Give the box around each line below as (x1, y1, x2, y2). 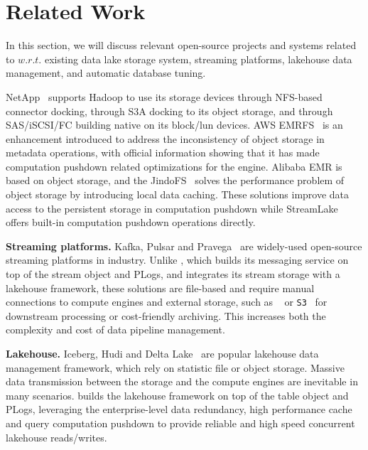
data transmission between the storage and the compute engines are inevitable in (6, 374, 358, 389)
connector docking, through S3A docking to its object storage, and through (6, 103, 333, 118)
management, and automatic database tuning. (6, 65, 206, 80)
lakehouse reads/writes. (6, 429, 107, 444)
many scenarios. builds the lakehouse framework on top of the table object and (6, 387, 349, 402)
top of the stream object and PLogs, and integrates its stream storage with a (6, 267, 340, 282)
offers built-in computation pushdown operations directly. (6, 215, 256, 230)
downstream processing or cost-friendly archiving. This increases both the (6, 308, 326, 323)
